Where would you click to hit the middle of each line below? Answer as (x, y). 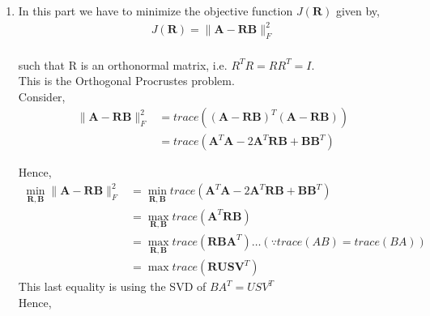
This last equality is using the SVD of (112, 286)
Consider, (42, 96)
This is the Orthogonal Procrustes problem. (126, 81)
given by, (358, 11)
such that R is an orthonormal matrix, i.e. (123, 64)
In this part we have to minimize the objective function (155, 11)
